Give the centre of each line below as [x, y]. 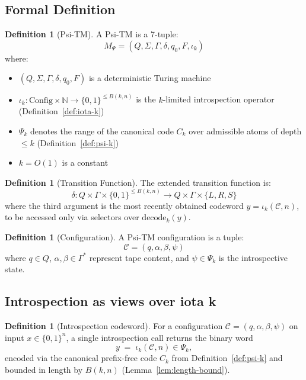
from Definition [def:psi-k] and [227, 358]
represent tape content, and [139, 257]
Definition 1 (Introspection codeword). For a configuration [114, 326]
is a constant [85, 162]
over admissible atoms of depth [245, 131]
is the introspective [253, 257]
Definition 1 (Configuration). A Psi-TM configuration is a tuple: [125, 237]
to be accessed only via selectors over [72, 217]
